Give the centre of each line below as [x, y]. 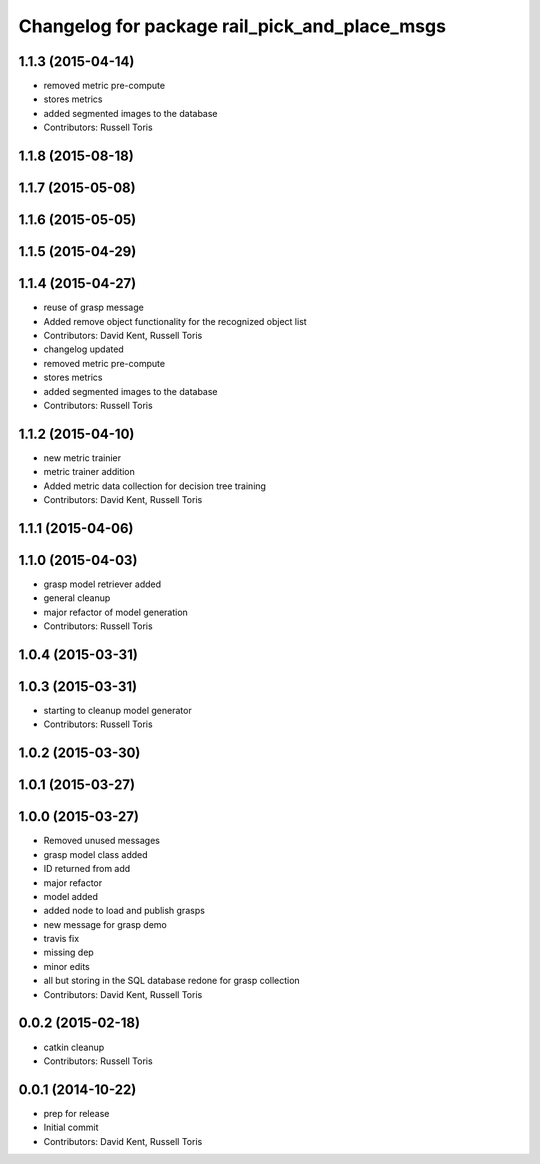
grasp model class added [96, 854]
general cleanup [77, 598]
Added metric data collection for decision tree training [155, 486]
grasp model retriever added [102, 584]
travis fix [61, 939]
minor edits [66, 966]
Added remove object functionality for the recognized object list [175, 321]
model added [71, 896]
